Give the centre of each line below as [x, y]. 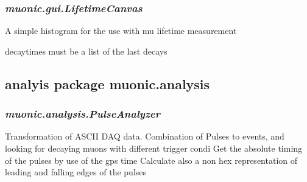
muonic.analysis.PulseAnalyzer [83, 114]
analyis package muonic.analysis [108, 83]
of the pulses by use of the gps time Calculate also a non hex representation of [151, 160]
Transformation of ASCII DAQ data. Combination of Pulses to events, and [145, 136]
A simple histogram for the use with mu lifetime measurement [121, 31]
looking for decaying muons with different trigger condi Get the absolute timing [154, 148]
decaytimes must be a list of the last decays [86, 51]
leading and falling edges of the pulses [76, 172]
